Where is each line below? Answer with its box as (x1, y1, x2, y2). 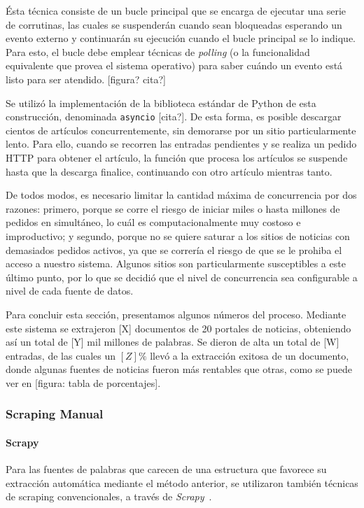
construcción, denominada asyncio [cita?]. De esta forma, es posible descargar (6, 109, 342, 124)
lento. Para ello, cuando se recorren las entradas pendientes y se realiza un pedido (6, 136, 357, 151)
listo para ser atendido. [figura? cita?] (6, 71, 166, 86)
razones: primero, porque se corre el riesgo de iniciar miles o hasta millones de (6, 201, 340, 216)
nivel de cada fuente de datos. (6, 283, 134, 298)
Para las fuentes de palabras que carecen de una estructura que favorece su (6, 462, 327, 477)
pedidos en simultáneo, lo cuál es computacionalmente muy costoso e (6, 215, 301, 230)
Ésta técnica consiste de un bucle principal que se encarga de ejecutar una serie (6, 3, 346, 17)
